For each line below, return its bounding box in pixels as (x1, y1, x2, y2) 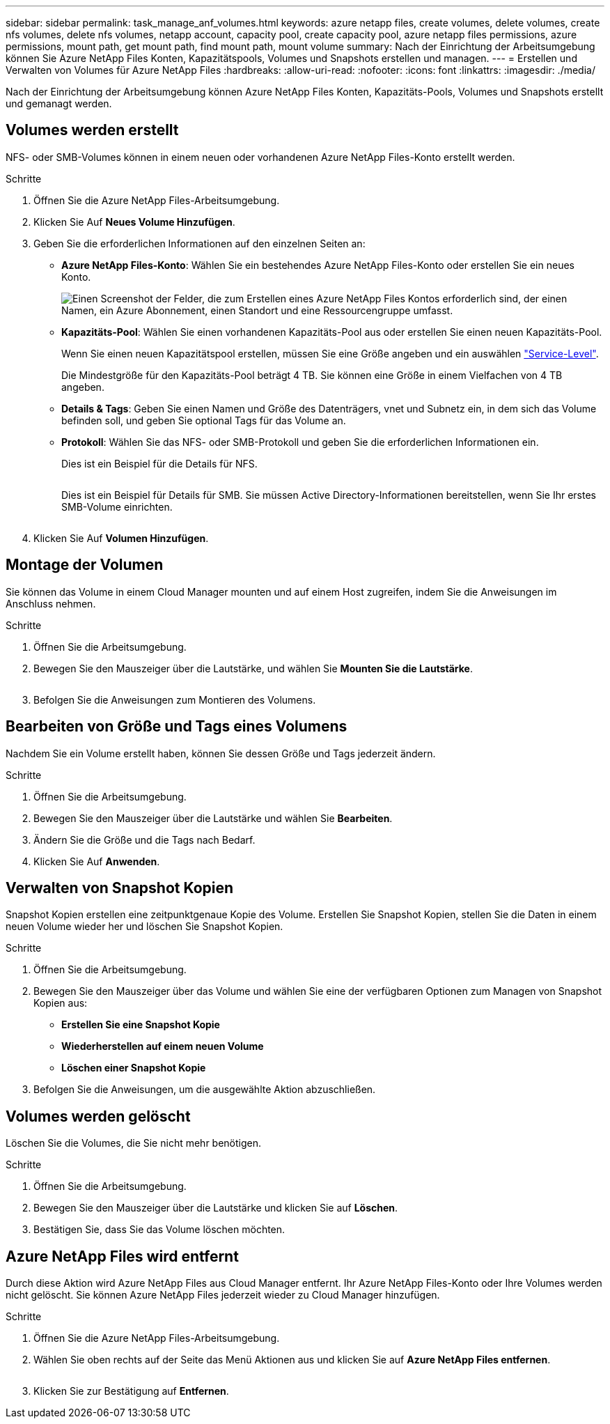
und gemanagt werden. (6, 98, 112, 109)
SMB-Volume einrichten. (61, 500, 173, 513)
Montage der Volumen (6, 556, 164, 574)
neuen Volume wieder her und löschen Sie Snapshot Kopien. (6, 920, 283, 933)
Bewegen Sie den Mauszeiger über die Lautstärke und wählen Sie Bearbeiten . (33, 812, 393, 824)
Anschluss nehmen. (6, 597, 96, 610)
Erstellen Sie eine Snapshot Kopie (61, 1019, 220, 1031)
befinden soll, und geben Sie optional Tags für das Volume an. (61, 414, 346, 426)
